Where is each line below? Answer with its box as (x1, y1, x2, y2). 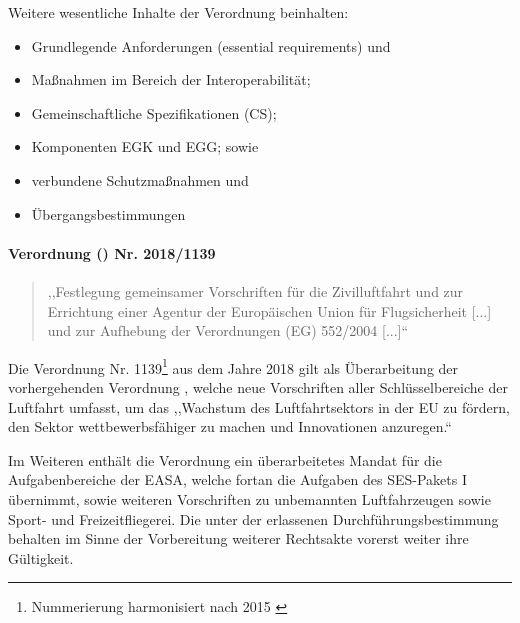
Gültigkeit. (8, 547, 74, 568)
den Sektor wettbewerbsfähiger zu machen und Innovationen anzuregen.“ (8, 416, 452, 437)
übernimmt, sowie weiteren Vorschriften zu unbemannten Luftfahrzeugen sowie (8, 488, 491, 509)
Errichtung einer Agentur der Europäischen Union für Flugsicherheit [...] (47, 300, 492, 321)
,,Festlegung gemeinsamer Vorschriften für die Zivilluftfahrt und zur (47, 280, 464, 301)
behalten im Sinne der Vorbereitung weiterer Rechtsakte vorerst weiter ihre (8, 528, 469, 549)
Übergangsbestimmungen (31, 203, 186, 224)
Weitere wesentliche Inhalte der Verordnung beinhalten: (8, 2, 349, 22)
